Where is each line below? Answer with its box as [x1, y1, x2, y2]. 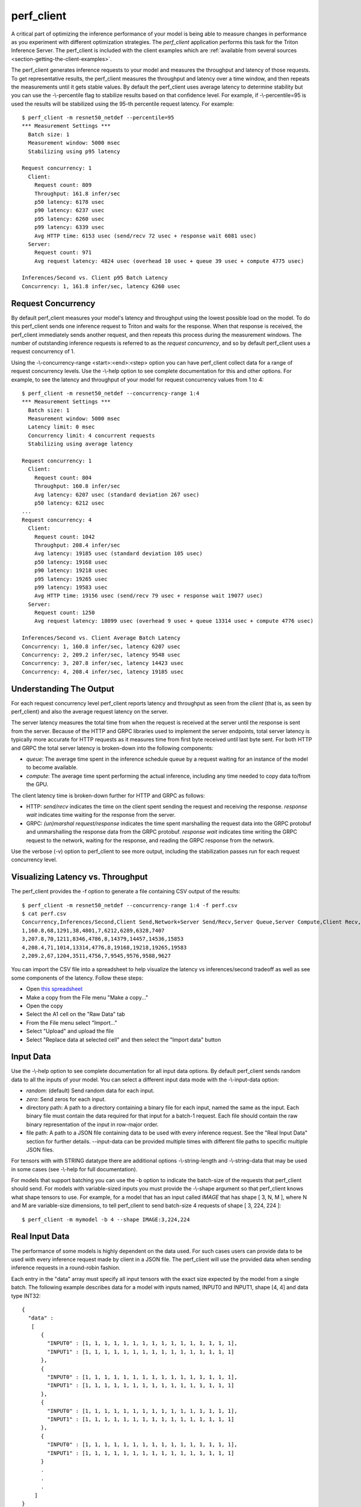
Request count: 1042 [34, 533, 95, 540]
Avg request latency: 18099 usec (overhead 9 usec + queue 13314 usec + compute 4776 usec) [34, 618, 314, 625]
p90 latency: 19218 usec [34, 567, 108, 574]
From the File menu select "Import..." [26, 1019, 117, 1026]
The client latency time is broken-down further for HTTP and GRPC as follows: [11, 791, 205, 799]
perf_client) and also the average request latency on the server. [11, 708, 168, 716]
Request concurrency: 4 [22, 516, 92, 523]
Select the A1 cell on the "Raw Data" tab [26, 1010, 126, 1018]
